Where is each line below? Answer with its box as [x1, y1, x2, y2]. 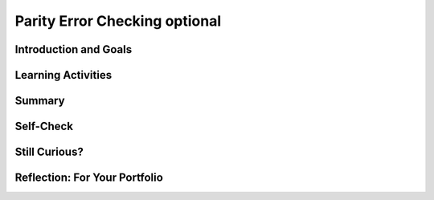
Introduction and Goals [14, 43, 133, 56]
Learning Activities [14, 68, 113, 82]
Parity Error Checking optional [14, 12, 222, 30]
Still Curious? [14, 145, 84, 159]
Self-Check [14, 120, 74, 133]
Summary [14, 94, 65, 108]
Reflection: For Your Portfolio [14, 171, 164, 185]
